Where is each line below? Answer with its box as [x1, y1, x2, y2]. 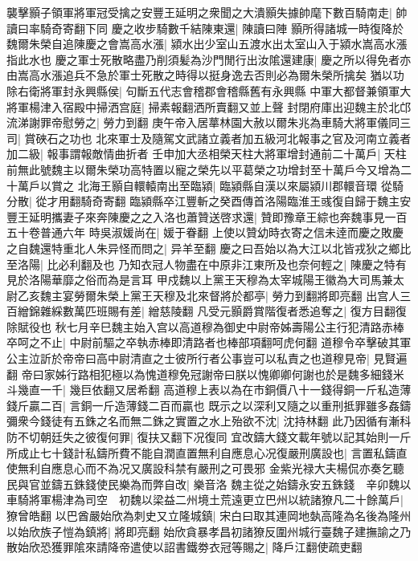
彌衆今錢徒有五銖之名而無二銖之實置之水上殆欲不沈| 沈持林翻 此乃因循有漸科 [6, 413, 412, 429]
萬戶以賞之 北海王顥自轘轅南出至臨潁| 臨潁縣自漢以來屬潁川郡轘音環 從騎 [17, 177, 404, 193]
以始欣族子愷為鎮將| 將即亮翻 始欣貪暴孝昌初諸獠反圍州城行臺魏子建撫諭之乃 [6, 522, 412, 539]
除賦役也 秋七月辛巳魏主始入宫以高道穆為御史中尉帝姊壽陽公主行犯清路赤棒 [6, 318, 404, 335]
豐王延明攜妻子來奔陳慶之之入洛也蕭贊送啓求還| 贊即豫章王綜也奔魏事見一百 [6, 208, 408, 225]
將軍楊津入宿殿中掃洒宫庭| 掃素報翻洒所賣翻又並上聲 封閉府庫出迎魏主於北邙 [6, 98, 412, 115]
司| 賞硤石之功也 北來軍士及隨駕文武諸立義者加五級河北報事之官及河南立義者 [6, 129, 412, 146]
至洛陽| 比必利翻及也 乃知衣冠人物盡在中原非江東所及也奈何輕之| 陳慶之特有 [6, 255, 407, 272]
